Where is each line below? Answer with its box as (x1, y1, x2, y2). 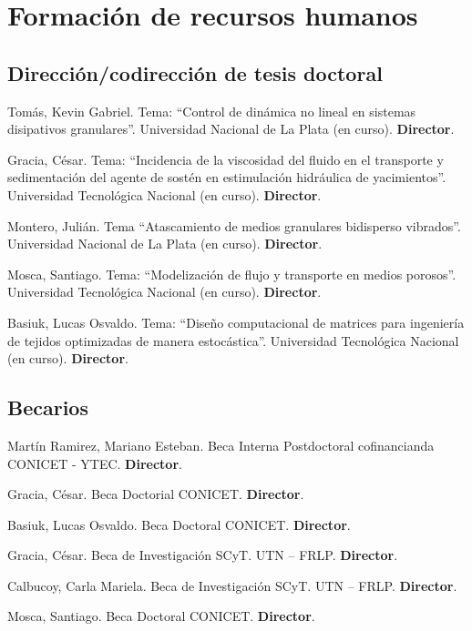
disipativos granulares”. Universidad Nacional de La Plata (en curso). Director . (7, 119, 455, 138)
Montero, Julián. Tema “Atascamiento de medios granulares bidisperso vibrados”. (7, 216, 461, 235)
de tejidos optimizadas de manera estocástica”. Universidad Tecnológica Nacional (7, 331, 459, 350)
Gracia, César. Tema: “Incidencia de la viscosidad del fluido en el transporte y (7, 149, 444, 168)
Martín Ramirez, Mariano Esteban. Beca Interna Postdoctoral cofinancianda (7, 435, 435, 454)
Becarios (7, 393, 88, 422)
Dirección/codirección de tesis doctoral (7, 58, 383, 87)
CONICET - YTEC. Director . (7, 453, 182, 473)
